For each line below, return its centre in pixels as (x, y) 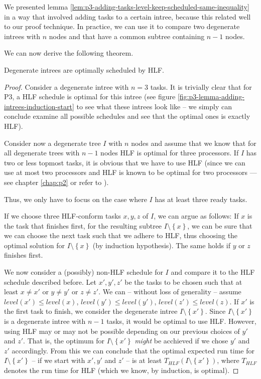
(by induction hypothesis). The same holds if (161, 245)
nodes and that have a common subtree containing (127, 36)
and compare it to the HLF (213, 272)
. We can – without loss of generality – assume (170, 292)
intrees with (22, 36)
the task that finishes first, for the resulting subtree (83, 225)
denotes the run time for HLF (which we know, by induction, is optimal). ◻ (121, 370)
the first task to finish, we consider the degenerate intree (91, 311)
